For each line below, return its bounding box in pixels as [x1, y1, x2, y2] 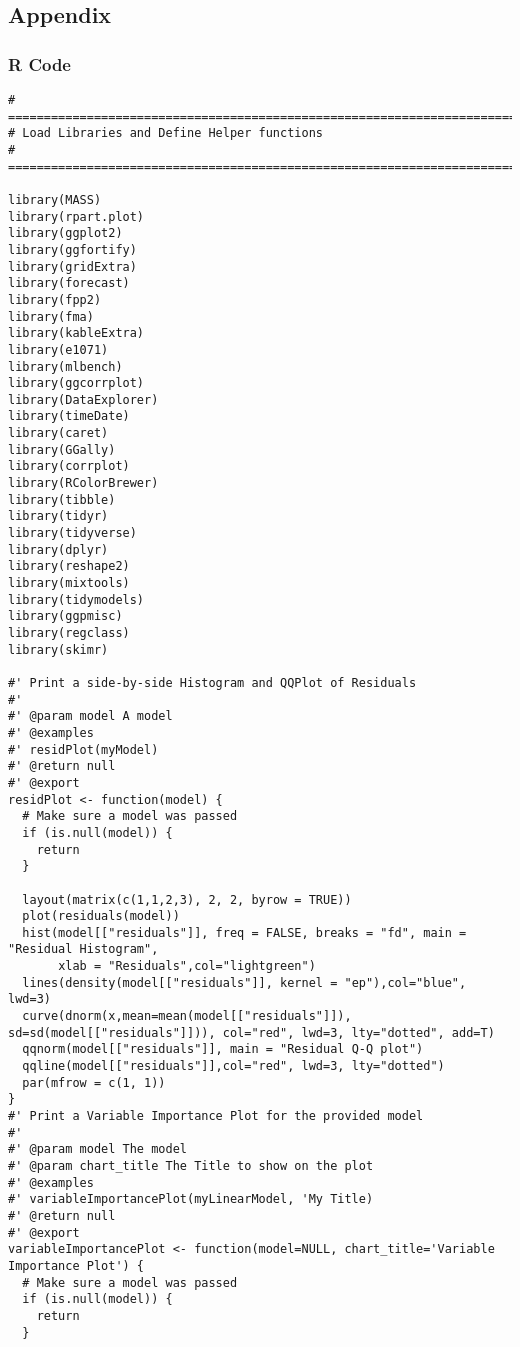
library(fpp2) [8, 292, 102, 307]
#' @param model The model [8, 1142, 187, 1157]
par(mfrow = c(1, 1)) [22, 1075, 166, 1090]
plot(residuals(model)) [22, 909, 180, 924]
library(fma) [8, 309, 94, 324]
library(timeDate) [8, 409, 130, 424]
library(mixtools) [8, 576, 130, 591]
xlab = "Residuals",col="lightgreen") [58, 959, 316, 974]
